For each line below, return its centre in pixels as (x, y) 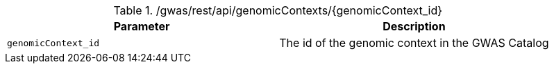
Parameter (142, 26)
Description (414, 26)
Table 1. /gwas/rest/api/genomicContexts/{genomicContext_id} (278, 10)
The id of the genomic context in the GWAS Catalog (414, 43)
